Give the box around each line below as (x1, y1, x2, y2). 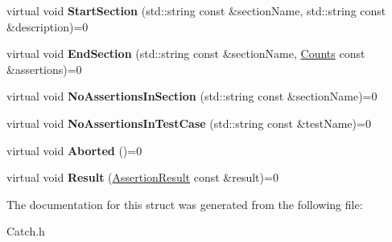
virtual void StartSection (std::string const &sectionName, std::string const (6, 2, 386, 18)
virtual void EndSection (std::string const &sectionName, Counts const (6, 45, 365, 62)
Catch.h (6, 223, 45, 240)
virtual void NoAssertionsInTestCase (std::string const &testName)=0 (6, 114, 371, 131)
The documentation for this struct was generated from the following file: (6, 195, 363, 212)
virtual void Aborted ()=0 (6, 142, 142, 158)
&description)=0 (6, 18, 89, 35)
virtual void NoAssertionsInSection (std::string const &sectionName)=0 (6, 88, 378, 105)
